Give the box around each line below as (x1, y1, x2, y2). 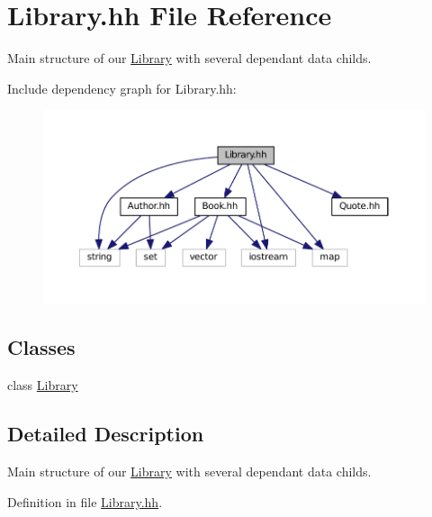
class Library (7, 376, 78, 395)
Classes (7, 333, 76, 361)
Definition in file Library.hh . (7, 492, 163, 511)
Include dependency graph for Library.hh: (7, 78, 237, 97)
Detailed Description (7, 420, 204, 448)
